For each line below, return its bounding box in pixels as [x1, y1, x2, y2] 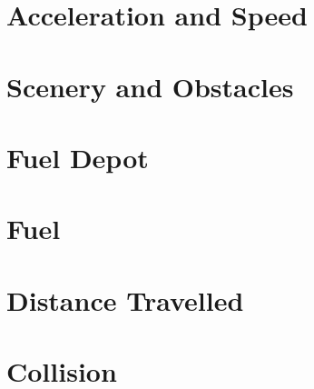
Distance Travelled [6, 281, 244, 318]
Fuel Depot [6, 138, 149, 175]
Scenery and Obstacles [6, 67, 294, 105]
